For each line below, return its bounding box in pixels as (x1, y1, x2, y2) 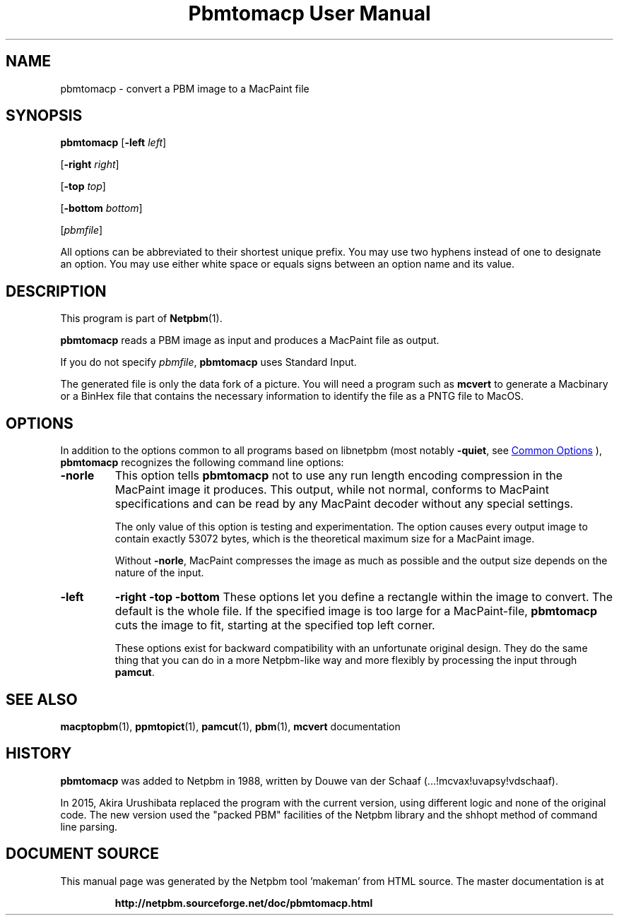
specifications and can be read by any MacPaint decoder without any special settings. (114, 497, 574, 511)
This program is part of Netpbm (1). (60, 312, 223, 325)
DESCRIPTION (6, 282, 107, 300)
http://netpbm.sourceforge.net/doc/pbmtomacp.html (114, 896, 373, 909)
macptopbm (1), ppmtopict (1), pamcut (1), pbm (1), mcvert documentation (60, 720, 401, 732)
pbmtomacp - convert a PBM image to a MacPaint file (60, 82, 309, 95)
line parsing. (60, 820, 118, 833)
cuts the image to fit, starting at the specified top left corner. (114, 618, 435, 633)
